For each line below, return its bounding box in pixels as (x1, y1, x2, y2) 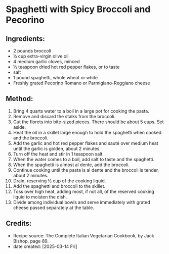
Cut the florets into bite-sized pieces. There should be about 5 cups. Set (13, 119, 164, 125)
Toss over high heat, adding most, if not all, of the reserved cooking (13, 188, 155, 194)
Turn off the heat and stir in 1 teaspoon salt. (13, 150, 104, 157)
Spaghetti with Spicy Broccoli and (6, 4, 151, 15)
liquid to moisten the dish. (13, 193, 67, 200)
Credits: (6, 219, 32, 228)
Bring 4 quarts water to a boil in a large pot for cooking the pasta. (13, 108, 150, 114)
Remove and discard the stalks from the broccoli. (13, 113, 116, 119)
